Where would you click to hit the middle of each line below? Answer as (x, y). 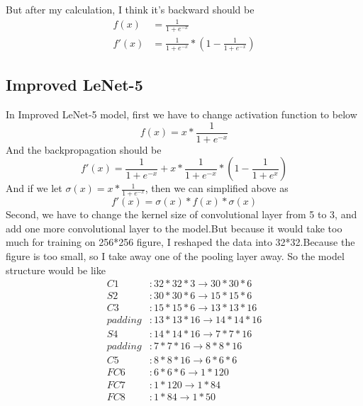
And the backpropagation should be (84, 149)
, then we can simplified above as (217, 188)
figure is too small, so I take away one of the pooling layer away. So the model (175, 256)
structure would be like (56, 270)
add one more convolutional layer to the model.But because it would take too (174, 228)
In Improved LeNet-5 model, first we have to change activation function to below (181, 114)
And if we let (34, 188)
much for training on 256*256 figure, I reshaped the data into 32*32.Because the (180, 242)
